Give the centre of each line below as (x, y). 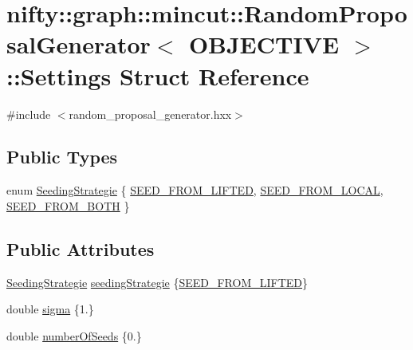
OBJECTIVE (264, 44)
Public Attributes (81, 248)
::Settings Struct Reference (158, 75)
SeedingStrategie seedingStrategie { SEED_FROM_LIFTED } (157, 282)
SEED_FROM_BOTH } (68, 205)
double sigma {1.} (50, 309)
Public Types (62, 157)
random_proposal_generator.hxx (150, 114)
